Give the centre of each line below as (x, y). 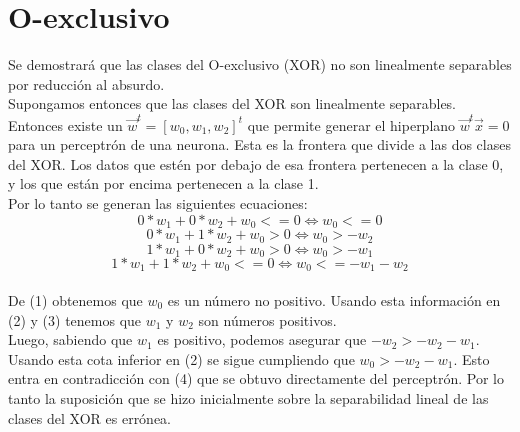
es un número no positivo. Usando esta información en (334, 300)
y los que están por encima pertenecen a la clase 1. (163, 183)
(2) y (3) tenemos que (75, 319)
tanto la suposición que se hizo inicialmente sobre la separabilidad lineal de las (248, 397)
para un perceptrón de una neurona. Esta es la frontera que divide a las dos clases (259, 144)
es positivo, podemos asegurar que (262, 339)
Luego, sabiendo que (70, 339)
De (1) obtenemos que (75, 300)
